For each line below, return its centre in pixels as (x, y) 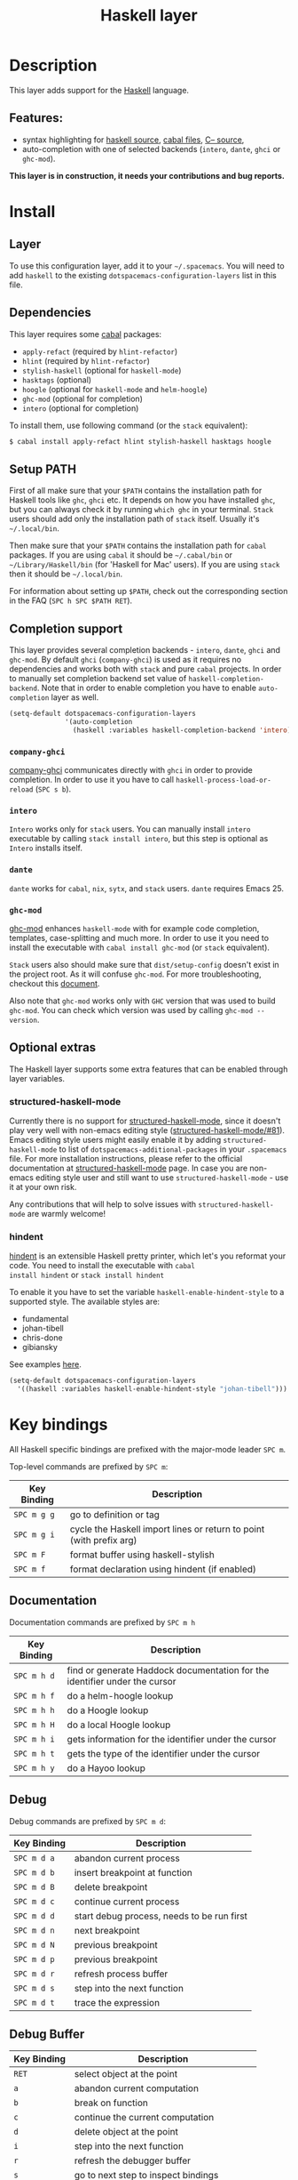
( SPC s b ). (53, 789)
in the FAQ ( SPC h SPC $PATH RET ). (71, 600)
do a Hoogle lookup (108, 1710)
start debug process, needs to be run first (161, 1916)
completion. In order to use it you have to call (92, 779)
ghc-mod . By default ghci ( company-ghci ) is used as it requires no (125, 660)
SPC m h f (34, 1696)
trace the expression (117, 2002)
